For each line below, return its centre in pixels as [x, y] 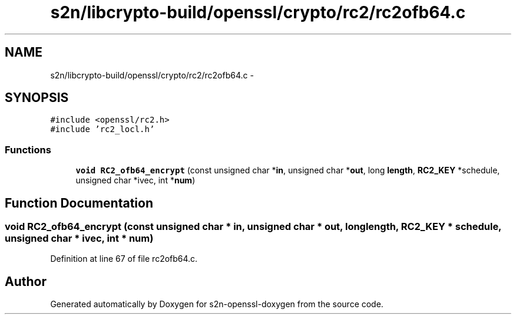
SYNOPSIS [37, 98]
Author [26, 281]
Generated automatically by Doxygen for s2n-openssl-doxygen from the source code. [217, 304]
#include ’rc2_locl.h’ [102, 129]
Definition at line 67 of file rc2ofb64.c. [124, 259]
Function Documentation [79, 203]
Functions [28, 149]
